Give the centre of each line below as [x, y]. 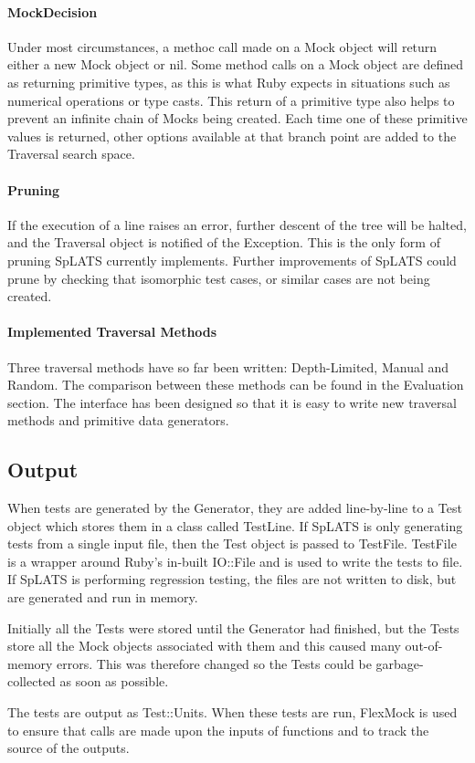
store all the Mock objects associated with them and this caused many [204, 646]
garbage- [400, 663]
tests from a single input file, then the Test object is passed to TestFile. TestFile [232, 544]
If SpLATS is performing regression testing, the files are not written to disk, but [232, 579]
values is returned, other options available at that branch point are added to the [232, 136]
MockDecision [53, 11]
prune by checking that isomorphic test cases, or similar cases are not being [219, 278]
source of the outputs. [69, 748]
